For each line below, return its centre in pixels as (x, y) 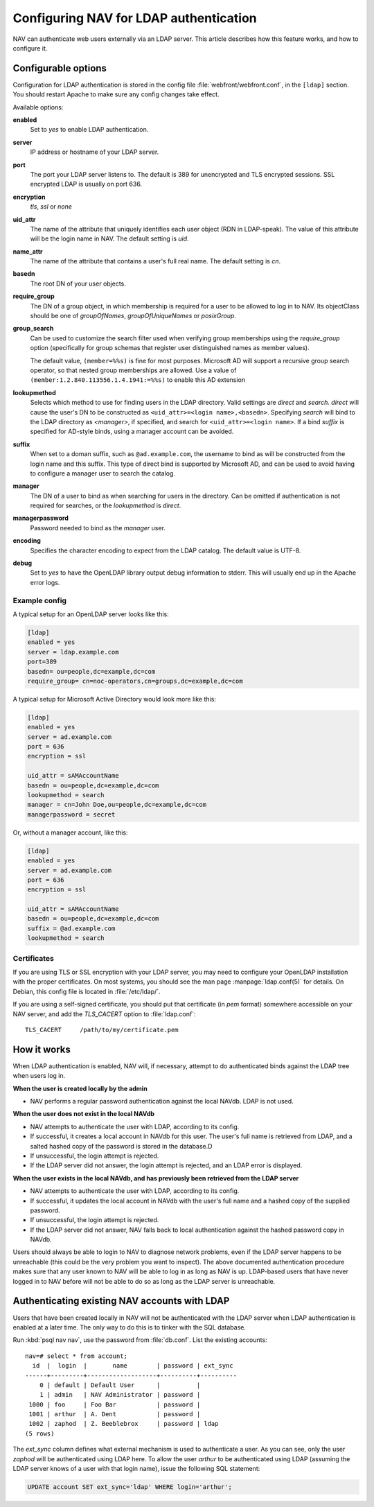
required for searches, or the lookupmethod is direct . (106, 505)
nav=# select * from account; (77, 1356)
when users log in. (39, 1076)
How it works (42, 1049)
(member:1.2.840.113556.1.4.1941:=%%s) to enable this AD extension (138, 380)
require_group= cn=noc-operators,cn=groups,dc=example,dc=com (135, 681)
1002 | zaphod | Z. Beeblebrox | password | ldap (124, 1424)
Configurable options (60, 68)
